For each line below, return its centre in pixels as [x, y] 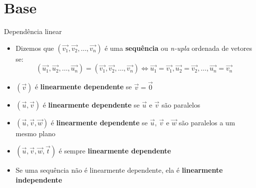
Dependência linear [33, 31]
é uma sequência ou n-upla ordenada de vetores [178, 48]
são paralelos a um [207, 122]
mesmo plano [35, 133]
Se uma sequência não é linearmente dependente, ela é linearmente [119, 170]
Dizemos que [35, 48]
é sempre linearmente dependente [115, 151]
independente [39, 179]
